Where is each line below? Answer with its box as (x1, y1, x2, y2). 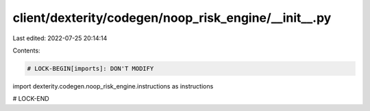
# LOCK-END (12, 95, 49, 103)
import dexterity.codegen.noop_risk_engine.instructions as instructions (12, 82, 214, 90)
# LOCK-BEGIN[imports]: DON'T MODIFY (27, 65, 154, 72)
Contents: (12, 46, 40, 54)
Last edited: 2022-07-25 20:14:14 (12, 34, 108, 42)
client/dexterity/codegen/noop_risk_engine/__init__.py (12, 10, 332, 25)
